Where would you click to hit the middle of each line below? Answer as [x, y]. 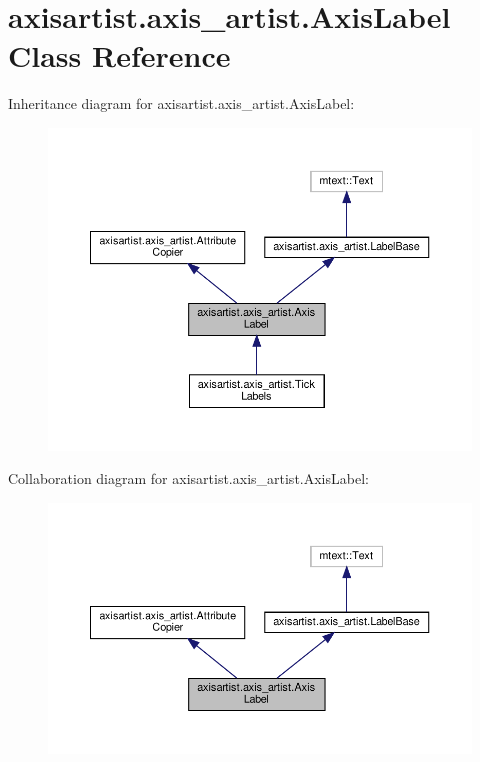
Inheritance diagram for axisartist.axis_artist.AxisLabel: [181, 103]
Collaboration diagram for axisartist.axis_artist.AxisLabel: [188, 478]
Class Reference [119, 55]
